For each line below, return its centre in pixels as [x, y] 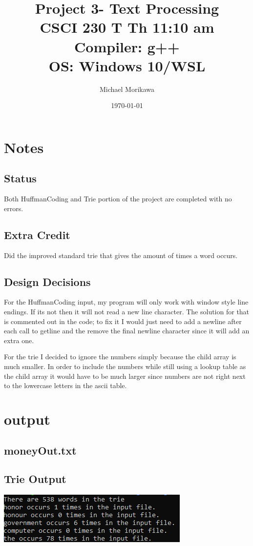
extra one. [19, 340]
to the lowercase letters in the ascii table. [65, 385]
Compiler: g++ [127, 46]
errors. [14, 208]
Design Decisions [47, 281]
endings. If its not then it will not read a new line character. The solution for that [127, 312]
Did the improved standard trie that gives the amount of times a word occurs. [121, 255]
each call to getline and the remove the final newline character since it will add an [127, 331]
